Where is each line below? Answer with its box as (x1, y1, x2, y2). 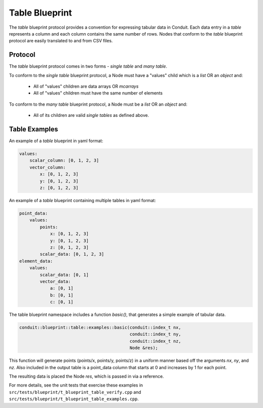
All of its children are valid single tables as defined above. (33, 112, 150, 118)
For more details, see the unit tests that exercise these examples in (9, 382, 143, 388)
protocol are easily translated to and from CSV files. (9, 38, 113, 44)
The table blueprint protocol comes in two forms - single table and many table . (9, 63, 168, 69)
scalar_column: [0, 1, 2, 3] (29, 158, 99, 163)
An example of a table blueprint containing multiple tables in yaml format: (9, 198, 156, 204)
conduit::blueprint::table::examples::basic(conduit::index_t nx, (19, 325, 181, 331)
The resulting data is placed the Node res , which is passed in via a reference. (9, 373, 164, 379)
